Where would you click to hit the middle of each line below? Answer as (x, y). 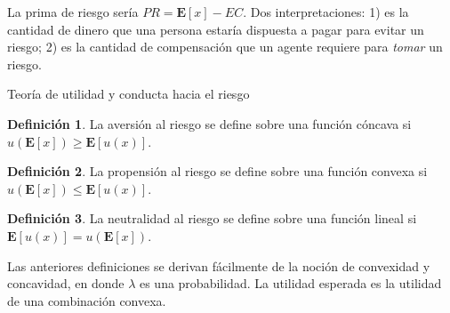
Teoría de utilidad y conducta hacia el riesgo (129, 94)
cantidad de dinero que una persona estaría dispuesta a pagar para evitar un (216, 29)
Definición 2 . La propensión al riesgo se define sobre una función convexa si (217, 171)
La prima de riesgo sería (73, 12)
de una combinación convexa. (87, 300)
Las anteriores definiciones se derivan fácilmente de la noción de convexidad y (219, 265)
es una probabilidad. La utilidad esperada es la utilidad (290, 283)
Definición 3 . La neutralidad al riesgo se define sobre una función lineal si (212, 218)
